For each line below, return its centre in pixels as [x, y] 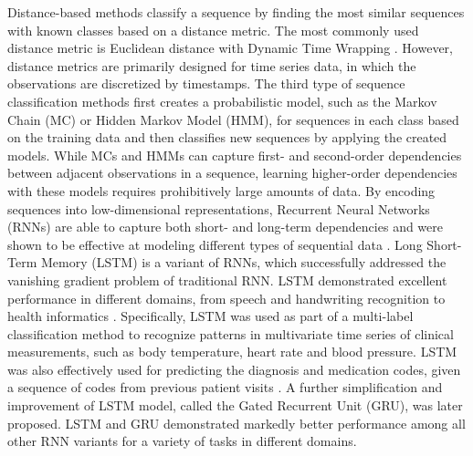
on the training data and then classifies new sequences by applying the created [227, 137]
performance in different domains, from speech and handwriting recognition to [226, 298]
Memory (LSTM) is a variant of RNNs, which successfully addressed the [243, 262]
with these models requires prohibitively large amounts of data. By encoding [221, 190]
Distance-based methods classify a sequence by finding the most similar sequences [236, 12]
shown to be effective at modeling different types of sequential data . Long [215, 244]
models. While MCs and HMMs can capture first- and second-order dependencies [235, 155]
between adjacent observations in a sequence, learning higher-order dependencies [232, 173]
